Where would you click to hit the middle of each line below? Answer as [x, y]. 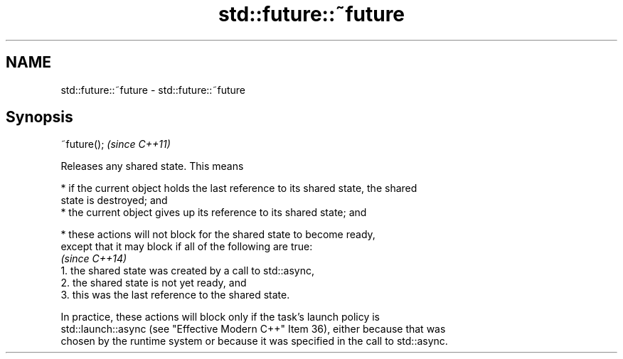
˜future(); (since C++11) [116, 144]
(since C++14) [94, 259]
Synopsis [39, 117]
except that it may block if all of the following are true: [187, 247]
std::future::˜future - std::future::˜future [153, 90]
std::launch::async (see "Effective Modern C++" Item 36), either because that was [253, 329]
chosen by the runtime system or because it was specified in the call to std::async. [254, 341]
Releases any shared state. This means [152, 166]
